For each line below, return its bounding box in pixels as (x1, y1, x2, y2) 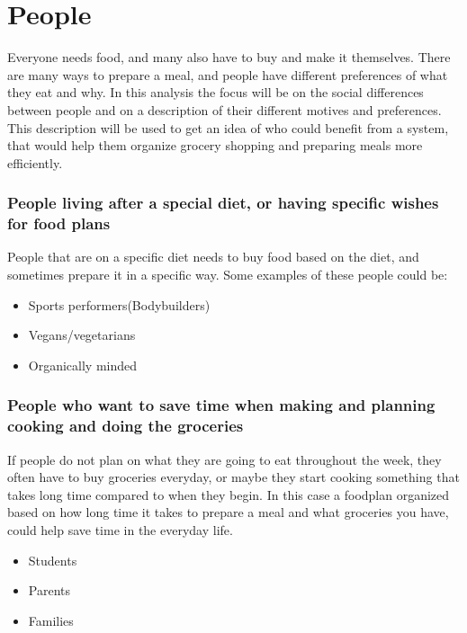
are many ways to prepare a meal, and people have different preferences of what (7, 65, 448, 84)
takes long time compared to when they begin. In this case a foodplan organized (7, 485, 450, 504)
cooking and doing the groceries (7, 415, 244, 437)
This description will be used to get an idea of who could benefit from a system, (7, 118, 449, 137)
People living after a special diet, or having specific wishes (7, 192, 439, 214)
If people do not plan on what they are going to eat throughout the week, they (7, 450, 442, 468)
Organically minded (28, 355, 138, 374)
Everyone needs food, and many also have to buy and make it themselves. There (7, 48, 451, 67)
